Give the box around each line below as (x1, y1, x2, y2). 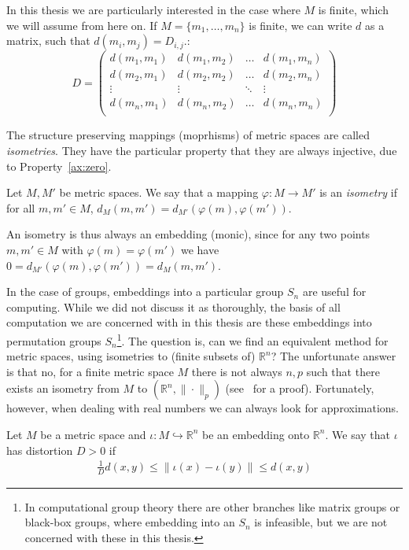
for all (6, 199, 35, 216)
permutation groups (6, 332, 101, 349)
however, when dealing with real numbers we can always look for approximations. (6, 400, 399, 416)
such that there (306, 363, 380, 379)
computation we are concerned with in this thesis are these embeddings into (6, 314, 372, 330)
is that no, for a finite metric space (6, 363, 174, 379)
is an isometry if (319, 184, 397, 201)
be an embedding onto (202, 426, 310, 442)
